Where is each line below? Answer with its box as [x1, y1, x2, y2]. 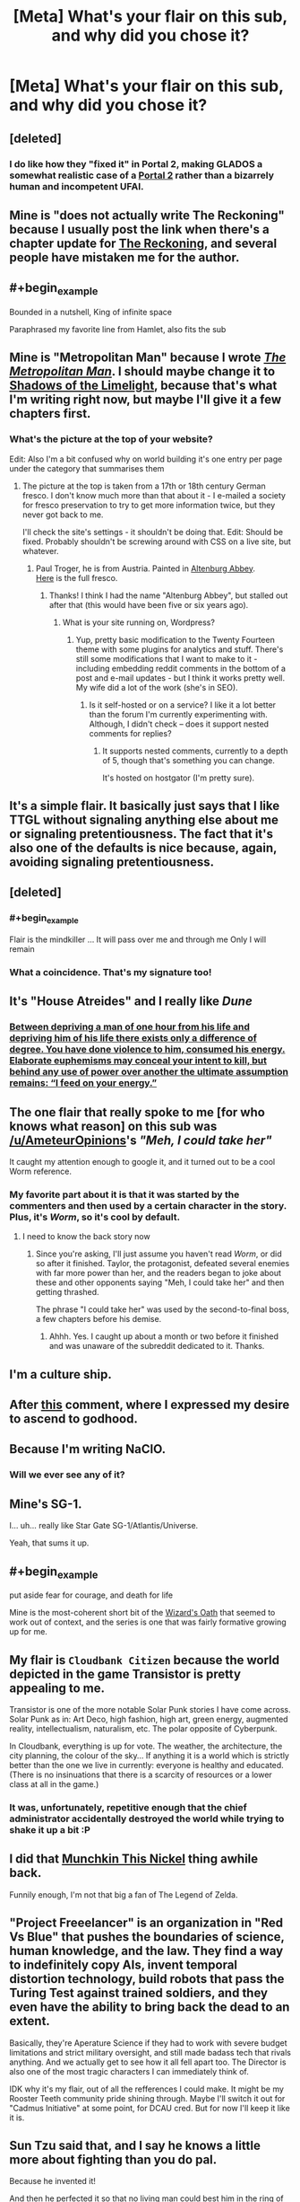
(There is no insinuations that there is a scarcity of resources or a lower [9, 1769, 273, 1780]
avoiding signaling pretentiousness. [9, 854, 215, 869]
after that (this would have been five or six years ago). [48, 599, 249, 610]
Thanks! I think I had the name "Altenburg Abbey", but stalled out [48, 590, 288, 601]
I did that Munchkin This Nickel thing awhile [9, 1852, 259, 1867]
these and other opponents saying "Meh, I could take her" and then [35, 1277, 285, 1288]
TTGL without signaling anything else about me [9, 812, 279, 827]
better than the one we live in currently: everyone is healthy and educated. [9, 1759, 284, 1770]
